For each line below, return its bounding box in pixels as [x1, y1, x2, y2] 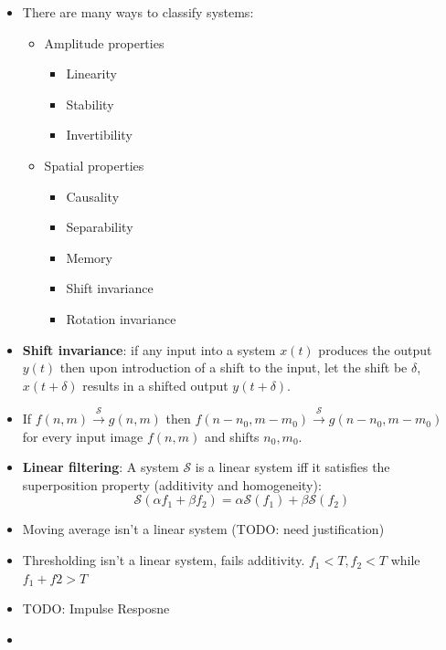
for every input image [22, 426, 143, 446]
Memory [66, 247, 112, 267]
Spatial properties [44, 155, 144, 174]
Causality [66, 186, 120, 205]
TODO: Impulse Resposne [22, 599, 170, 618]
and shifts [204, 426, 260, 446]
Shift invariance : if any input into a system [22, 340, 276, 359]
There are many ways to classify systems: [22, 3, 254, 21]
